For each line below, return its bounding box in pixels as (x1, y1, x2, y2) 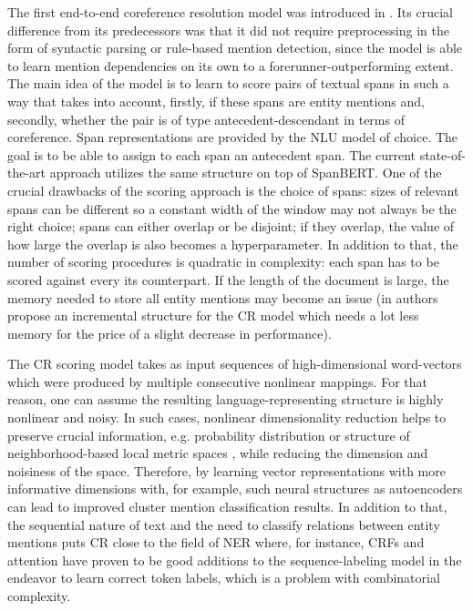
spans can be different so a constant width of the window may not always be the (7, 199, 457, 218)
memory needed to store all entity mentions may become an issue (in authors (7, 288, 438, 307)
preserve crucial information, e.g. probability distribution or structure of (7, 425, 410, 444)
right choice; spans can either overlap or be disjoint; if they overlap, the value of (7, 217, 455, 236)
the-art (7, 163, 46, 182)
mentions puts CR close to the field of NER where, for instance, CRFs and (7, 533, 425, 552)
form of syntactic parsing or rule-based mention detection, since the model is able (7, 38, 463, 57)
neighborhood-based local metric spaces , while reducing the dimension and (7, 443, 428, 463)
